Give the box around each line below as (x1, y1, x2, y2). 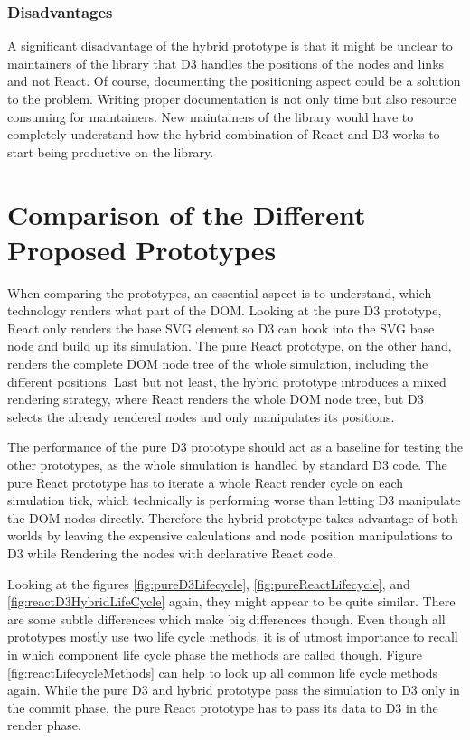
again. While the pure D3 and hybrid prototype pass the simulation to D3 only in (7, 680, 460, 699)
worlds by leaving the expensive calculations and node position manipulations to (7, 526, 453, 545)
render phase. (7, 716, 81, 735)
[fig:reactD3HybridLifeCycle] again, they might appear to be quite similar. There (7, 592, 456, 611)
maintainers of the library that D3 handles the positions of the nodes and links (7, 53, 445, 72)
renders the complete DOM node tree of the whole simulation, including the (7, 354, 428, 373)
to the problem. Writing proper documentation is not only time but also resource (7, 89, 456, 108)
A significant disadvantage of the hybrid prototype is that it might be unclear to (7, 36, 453, 55)
